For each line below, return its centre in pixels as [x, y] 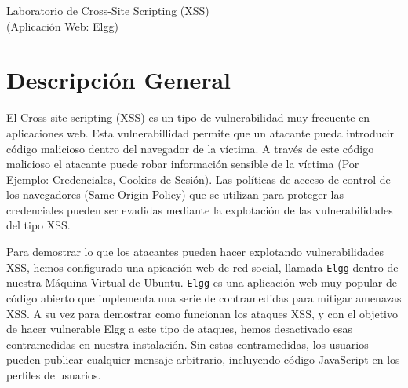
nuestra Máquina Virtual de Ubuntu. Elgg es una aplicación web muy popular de [202, 282]
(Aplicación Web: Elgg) [62, 26]
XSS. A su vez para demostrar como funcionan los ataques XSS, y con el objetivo [202, 313]
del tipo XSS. [38, 225]
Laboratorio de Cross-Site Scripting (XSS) [108, 10]
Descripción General [118, 80]
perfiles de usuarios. [54, 374]
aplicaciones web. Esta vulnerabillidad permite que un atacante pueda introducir [200, 132]
